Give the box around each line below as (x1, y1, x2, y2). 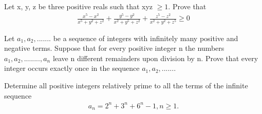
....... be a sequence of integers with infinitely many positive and (36, 32, 238, 43)
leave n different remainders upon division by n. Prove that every (52, 52, 258, 63)
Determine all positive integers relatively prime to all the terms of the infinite (4, 80, 248, 90)
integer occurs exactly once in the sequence (4, 63, 140, 73)
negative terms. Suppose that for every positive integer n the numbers (4, 43, 224, 53)
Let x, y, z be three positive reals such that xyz (4, 1, 153, 11)
